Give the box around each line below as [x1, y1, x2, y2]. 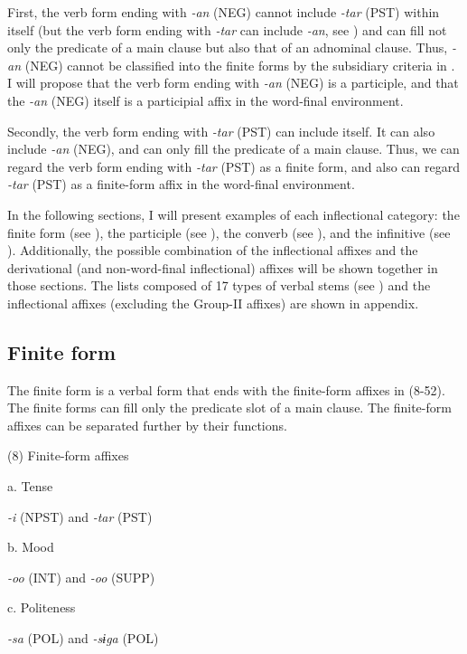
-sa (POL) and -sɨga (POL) [7, 629, 159, 648]
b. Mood [7, 537, 54, 556]
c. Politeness [7, 598, 76, 617]
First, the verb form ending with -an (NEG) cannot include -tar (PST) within [7, 3, 440, 21]
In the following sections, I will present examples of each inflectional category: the [7, 204, 460, 223]
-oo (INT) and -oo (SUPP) [7, 567, 155, 586]
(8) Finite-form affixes [7, 446, 129, 465]
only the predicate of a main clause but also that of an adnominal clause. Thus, [7, 38, 448, 57]
